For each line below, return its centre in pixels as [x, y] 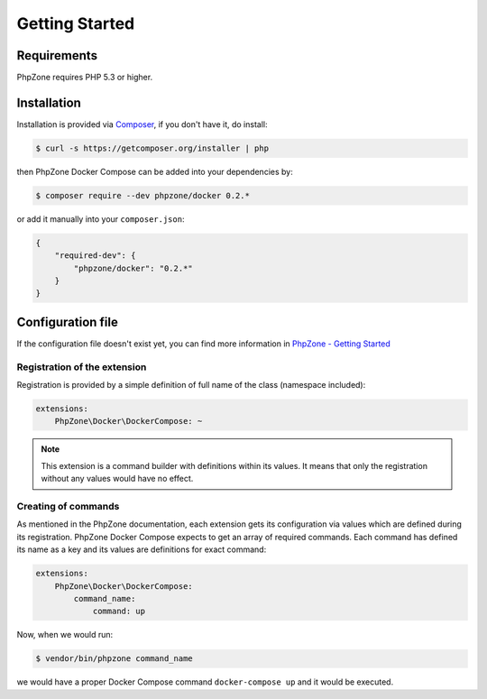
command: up [119, 612]
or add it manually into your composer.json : [101, 219]
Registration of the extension [82, 367]
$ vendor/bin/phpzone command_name [114, 659]
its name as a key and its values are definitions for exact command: [142, 549]
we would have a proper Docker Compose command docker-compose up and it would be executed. [205, 682]
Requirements [57, 55]
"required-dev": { [95, 256]
